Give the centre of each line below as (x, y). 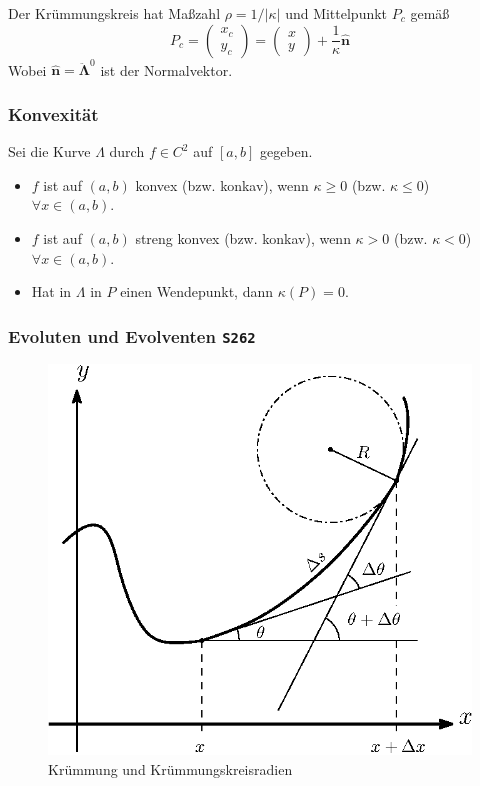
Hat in (51, 291)
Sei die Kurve (49, 151)
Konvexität (53, 113)
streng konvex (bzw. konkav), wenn (243, 237)
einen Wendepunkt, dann (197, 291)
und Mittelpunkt (336, 13)
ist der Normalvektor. (166, 69)
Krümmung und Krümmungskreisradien (170, 768)
